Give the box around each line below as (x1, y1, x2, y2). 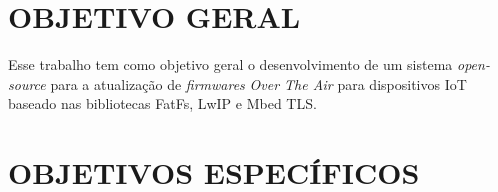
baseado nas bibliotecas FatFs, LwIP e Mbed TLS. (8, 93, 317, 114)
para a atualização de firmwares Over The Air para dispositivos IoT (50, 73, 467, 94)
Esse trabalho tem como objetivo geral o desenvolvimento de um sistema (8, 54, 453, 75)
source (8, 73, 46, 94)
